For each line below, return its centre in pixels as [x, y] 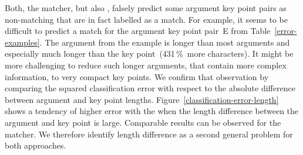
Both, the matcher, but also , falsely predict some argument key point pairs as [146, 8]
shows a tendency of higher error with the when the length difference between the [152, 111]
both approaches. [36, 145]
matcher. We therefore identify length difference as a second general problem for [149, 134]
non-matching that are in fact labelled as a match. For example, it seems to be [146, 19]
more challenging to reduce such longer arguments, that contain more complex [146, 65]
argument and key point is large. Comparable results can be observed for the [143, 122]
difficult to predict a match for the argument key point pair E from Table [138, 31]
